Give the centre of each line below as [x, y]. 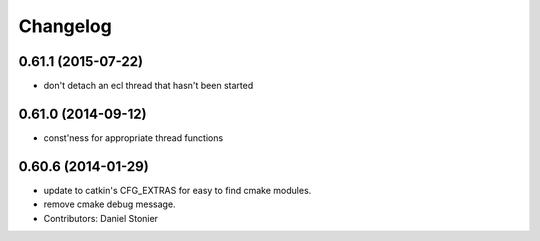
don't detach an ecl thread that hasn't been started [148, 86]
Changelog [65, 26]
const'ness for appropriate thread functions [133, 137]
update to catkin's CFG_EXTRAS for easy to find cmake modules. [177, 190]
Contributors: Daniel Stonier [101, 218]
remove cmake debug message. [109, 204]
